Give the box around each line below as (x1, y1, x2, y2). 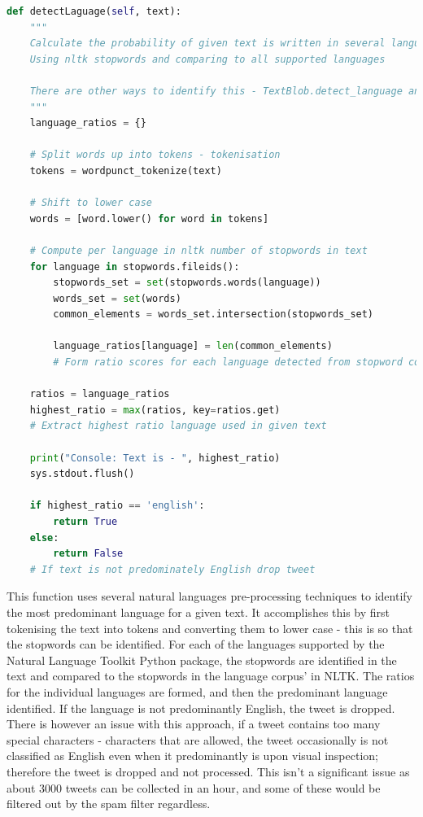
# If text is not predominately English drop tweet (29, 563, 316, 575)
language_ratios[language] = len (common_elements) (53, 340, 333, 352)
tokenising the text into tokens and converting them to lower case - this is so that (7, 619, 413, 636)
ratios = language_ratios (29, 388, 170, 400)
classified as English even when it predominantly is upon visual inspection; (7, 747, 378, 764)
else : (29, 531, 59, 544)
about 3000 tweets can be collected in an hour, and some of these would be (7, 779, 381, 796)
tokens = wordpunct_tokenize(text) (29, 164, 222, 177)
